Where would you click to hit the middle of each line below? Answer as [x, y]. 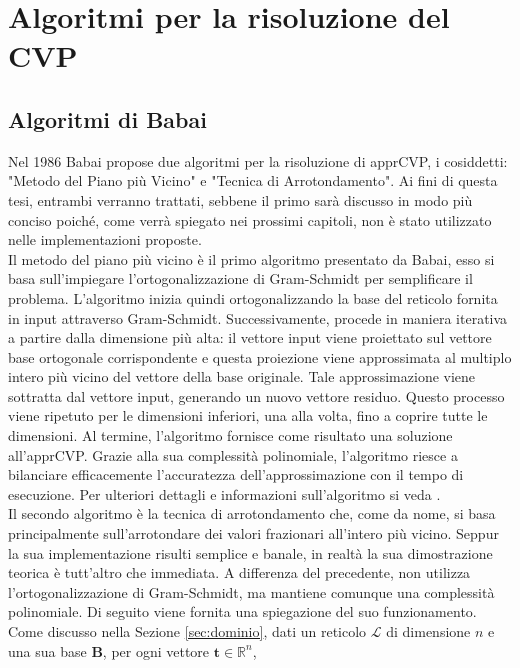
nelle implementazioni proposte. [105, 239]
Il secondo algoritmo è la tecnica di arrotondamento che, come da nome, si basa [252, 513]
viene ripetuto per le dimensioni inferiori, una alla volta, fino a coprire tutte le [248, 415]
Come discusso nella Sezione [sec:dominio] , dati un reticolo [187, 631]
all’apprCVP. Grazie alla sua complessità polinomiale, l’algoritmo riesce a [233, 454]
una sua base [47, 650]
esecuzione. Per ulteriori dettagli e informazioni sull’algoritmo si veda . [224, 493]
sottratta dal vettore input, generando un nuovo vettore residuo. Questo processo [256, 395]
